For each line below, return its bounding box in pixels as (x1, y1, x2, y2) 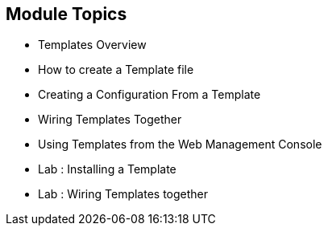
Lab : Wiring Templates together (38, 187, 209, 201)
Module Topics (6, 4, 127, 24)
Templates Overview (38, 38, 147, 52)
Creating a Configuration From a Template (38, 88, 261, 102)
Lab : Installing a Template (38, 162, 176, 177)
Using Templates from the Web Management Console (38, 137, 322, 152)
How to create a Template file (38, 63, 194, 77)
